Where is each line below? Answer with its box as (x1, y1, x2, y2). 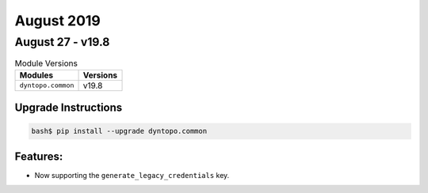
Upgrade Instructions (14, 101, 123, 115)
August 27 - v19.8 (14, 35, 110, 49)
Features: (14, 149, 63, 163)
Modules (19, 70, 54, 81)
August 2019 (14, 12, 101, 29)
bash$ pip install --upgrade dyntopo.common (31, 127, 208, 136)
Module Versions (14, 58, 78, 69)
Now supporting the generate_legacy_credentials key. (34, 170, 230, 180)
